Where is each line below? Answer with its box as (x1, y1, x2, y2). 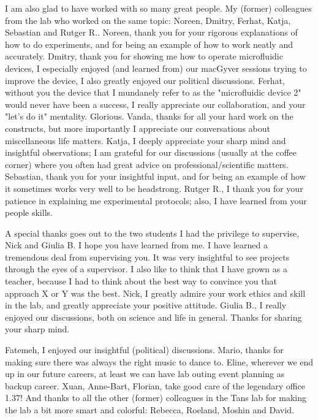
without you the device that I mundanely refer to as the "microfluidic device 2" (5, 86, 301, 99)
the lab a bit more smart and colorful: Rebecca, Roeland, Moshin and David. (5, 403, 294, 416)
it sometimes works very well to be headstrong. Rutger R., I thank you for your (5, 181, 303, 194)
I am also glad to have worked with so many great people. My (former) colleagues (5, 2, 312, 14)
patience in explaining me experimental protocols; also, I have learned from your (5, 194, 307, 207)
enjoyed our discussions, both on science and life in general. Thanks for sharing (5, 310, 302, 323)
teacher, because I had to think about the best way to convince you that (5, 275, 277, 288)
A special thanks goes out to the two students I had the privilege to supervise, (5, 226, 300, 239)
